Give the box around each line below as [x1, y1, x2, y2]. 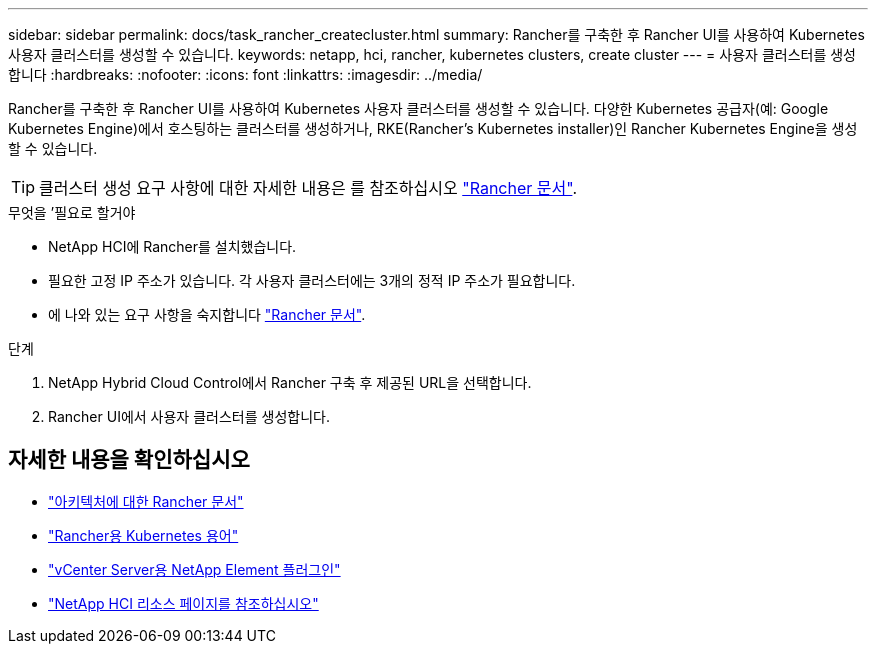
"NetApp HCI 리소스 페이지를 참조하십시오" [48, 594, 319, 612]
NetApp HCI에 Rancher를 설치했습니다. [48, 238, 297, 255]
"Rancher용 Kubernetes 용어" [48, 526, 239, 544]
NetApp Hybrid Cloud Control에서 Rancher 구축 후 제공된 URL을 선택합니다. [48, 374, 532, 391]
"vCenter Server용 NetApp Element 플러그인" [48, 560, 341, 578]
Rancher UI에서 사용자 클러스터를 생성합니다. [48, 408, 330, 425]
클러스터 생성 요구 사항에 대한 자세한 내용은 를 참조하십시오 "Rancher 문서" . [39, 178, 577, 198]
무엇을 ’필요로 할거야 [8, 204, 136, 221]
